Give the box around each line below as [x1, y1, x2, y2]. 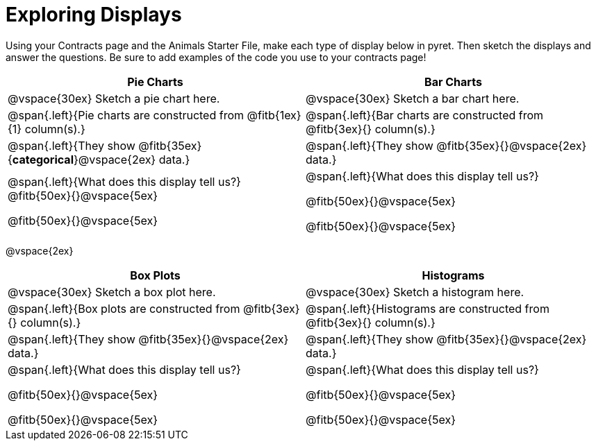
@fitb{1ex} [247, 108, 301, 122]
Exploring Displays [6, 3, 182, 26]
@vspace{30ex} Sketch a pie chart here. [8, 91, 220, 105]
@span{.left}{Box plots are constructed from [8, 301, 240, 316]
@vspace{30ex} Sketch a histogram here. [306, 284, 524, 299]
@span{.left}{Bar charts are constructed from [306, 108, 544, 122]
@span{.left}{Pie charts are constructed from [8, 108, 245, 122]
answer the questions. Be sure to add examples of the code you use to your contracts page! [6, 51, 427, 63]
